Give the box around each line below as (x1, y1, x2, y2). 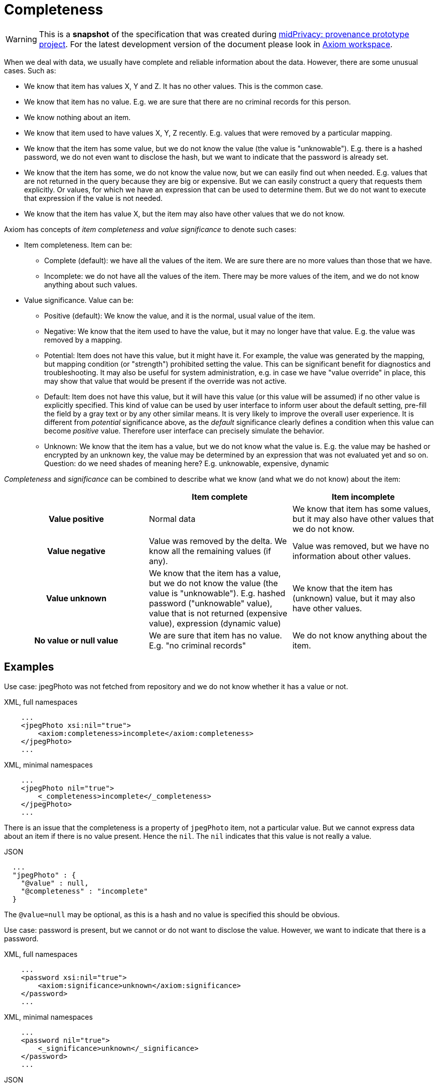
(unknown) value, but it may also (292, 593, 415, 603)
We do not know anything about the (292, 630, 427, 640)
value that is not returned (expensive (149, 608, 287, 618)
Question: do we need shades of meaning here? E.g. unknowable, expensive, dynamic (44, 459, 329, 468)
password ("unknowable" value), (149, 598, 272, 608)
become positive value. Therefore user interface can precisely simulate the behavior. (44, 426, 325, 435)
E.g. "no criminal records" (149, 640, 246, 650)
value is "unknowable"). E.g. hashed (149, 588, 285, 598)
